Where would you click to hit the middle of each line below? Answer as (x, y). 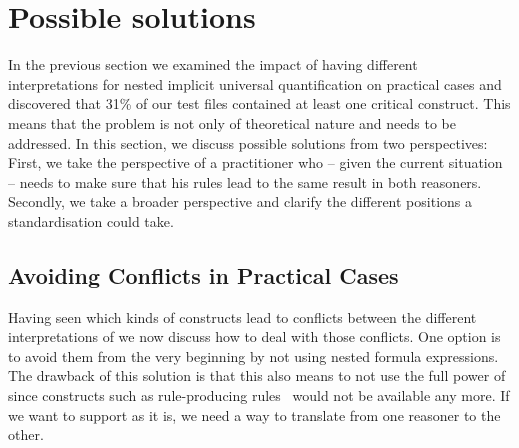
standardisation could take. (91, 220)
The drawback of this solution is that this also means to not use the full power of (257, 375)
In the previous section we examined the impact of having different (213, 64)
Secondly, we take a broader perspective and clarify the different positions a (240, 201)
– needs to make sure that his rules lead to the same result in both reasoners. (245, 181)
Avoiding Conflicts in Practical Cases (203, 274)
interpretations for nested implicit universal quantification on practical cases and (255, 83)
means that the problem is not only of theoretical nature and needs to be (232, 122)
